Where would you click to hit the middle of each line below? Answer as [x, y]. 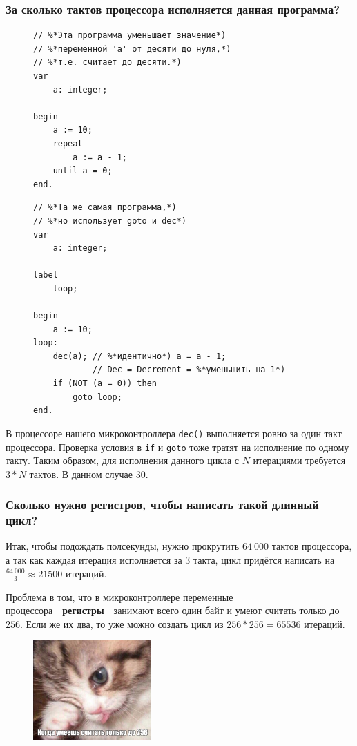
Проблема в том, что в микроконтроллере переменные [119, 596]
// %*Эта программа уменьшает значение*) [130, 36]
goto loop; [97, 397]
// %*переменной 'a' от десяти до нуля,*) [132, 49]
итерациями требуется [299, 460]
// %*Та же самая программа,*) [105, 208]
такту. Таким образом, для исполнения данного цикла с [123, 460]
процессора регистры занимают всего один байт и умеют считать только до [173, 610]
